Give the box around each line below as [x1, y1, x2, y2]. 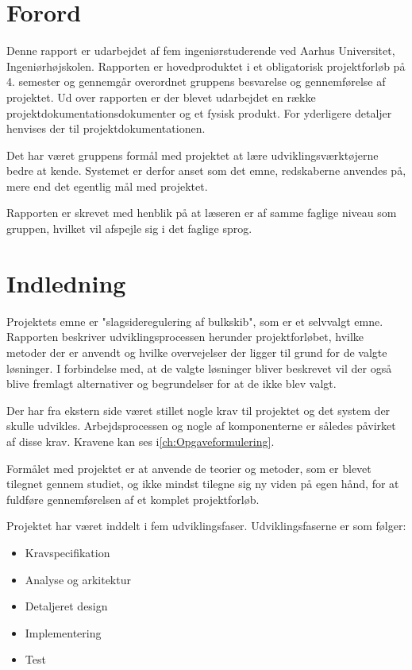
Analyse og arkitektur [25, 571, 131, 587]
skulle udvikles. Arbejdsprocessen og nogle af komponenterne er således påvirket [6, 417, 396, 434]
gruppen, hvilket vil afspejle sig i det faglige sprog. [6, 220, 252, 237]
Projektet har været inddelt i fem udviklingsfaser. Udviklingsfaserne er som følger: [6, 517, 406, 534]
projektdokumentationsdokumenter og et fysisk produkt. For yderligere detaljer [6, 104, 392, 121]
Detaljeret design [25, 598, 108, 614]
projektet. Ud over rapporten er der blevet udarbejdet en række [6, 88, 316, 105]
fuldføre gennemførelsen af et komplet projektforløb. [6, 490, 260, 507]
